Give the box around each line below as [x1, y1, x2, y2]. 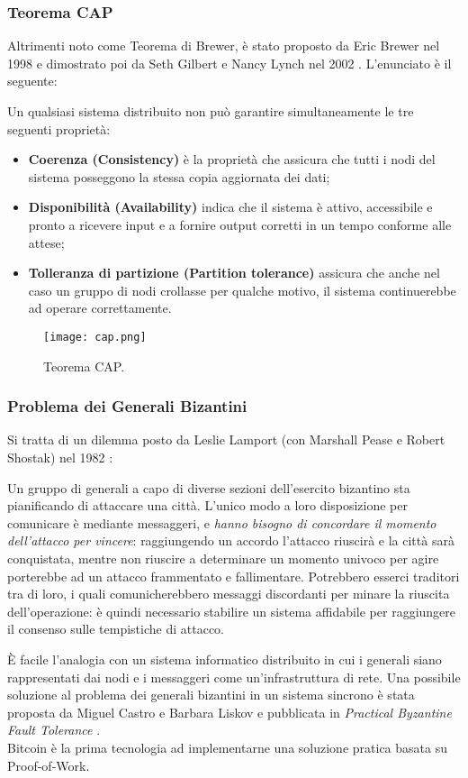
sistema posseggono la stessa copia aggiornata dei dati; [28, 167, 330, 186]
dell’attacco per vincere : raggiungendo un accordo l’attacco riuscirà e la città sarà [7, 531, 454, 550]
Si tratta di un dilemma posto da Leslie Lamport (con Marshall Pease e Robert [7, 430, 445, 449]
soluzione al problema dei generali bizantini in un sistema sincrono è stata [7, 685, 415, 704]
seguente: [7, 71, 58, 90]
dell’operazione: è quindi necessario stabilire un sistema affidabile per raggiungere [7, 601, 456, 620]
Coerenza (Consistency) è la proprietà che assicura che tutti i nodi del [28, 150, 436, 169]
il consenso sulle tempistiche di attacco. [7, 619, 224, 638]
